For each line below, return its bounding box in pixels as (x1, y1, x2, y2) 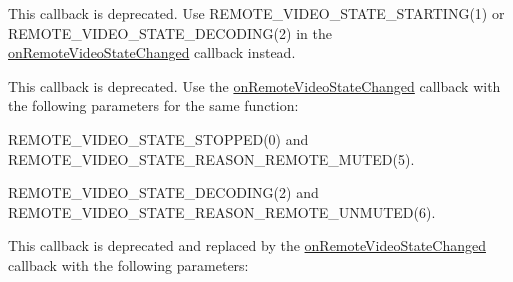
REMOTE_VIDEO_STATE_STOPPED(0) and (8, 128, 309, 149)
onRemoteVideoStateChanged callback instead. (8, 42, 296, 63)
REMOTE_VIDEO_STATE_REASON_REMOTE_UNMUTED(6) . (8, 201, 436, 222)
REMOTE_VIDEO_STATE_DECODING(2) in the (8, 22, 332, 43)
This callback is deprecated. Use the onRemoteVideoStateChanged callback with (8, 75, 501, 96)
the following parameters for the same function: (8, 95, 299, 116)
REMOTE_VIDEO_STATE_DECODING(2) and (8, 182, 319, 203)
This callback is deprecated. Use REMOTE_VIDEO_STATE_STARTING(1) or (8, 3, 505, 23)
